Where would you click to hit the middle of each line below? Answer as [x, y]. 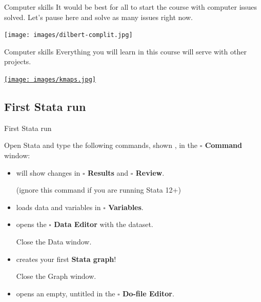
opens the [31, 224]
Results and [108, 172]
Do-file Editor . [148, 293]
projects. [18, 61]
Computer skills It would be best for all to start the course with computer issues [131, 7]
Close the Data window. [54, 242]
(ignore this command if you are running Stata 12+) [98, 190]
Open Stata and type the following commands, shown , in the [101, 145]
